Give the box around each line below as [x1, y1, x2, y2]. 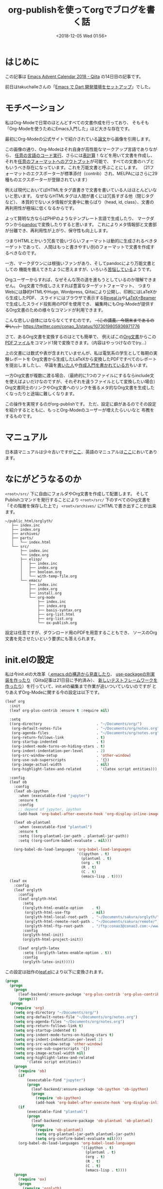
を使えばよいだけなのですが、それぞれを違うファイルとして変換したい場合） [5, 378, 158, 384]
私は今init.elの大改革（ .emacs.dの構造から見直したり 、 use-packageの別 [5, 671, 151, 677]
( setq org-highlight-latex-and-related [14, 1055, 95, 1060]
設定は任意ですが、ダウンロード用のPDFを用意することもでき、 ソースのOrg [5, 629, 158, 635]
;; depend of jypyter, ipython [17, 807, 81, 812]
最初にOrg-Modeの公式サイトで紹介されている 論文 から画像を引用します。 [5, 136, 153, 142]
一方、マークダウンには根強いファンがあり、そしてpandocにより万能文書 [5, 260, 151, 266]
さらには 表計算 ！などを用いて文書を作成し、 [65, 152, 155, 158]
